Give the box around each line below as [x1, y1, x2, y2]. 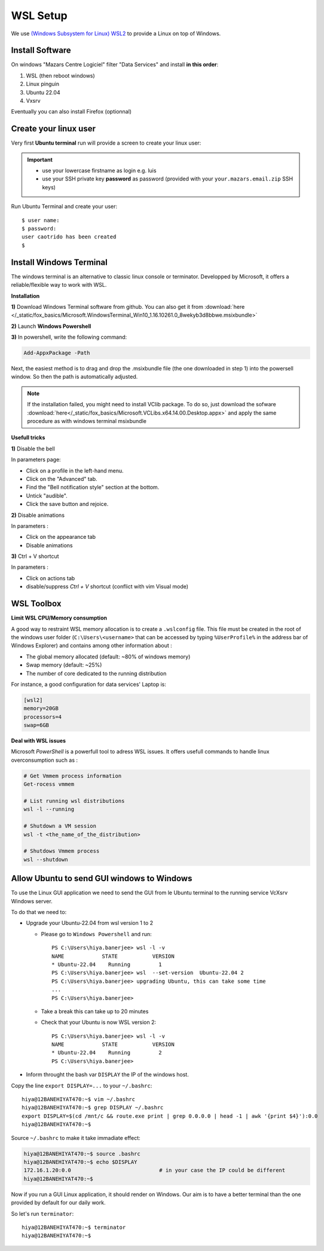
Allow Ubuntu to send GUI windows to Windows [11, 873, 192, 884]
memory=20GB [23, 705, 59, 712]
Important [27, 156, 53, 163]
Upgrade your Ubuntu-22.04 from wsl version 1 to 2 [26, 919, 154, 927]
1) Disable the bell [11, 445, 55, 452]
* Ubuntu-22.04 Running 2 [51, 1049, 163, 1056]
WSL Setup [11, 9, 68, 22]
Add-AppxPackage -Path [23, 349, 90, 357]
